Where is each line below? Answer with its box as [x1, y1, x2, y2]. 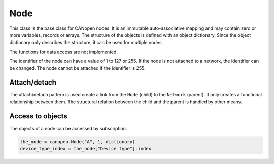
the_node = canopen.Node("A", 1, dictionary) [20, 139, 135, 144]
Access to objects [9, 112, 68, 120]
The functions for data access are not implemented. [9, 49, 118, 55]
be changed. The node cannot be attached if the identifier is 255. [9, 65, 146, 71]
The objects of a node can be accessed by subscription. [9, 125, 127, 131]
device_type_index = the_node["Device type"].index [20, 146, 152, 152]
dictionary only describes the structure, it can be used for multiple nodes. [9, 39, 163, 46]
